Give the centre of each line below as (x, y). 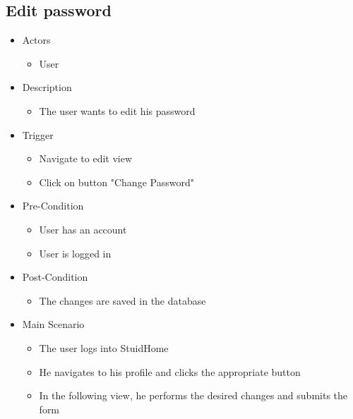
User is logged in (75, 253)
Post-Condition (55, 277)
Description (47, 87)
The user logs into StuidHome (104, 347)
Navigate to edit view (86, 158)
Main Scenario (53, 324)
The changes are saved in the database (122, 300)
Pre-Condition (53, 206)
